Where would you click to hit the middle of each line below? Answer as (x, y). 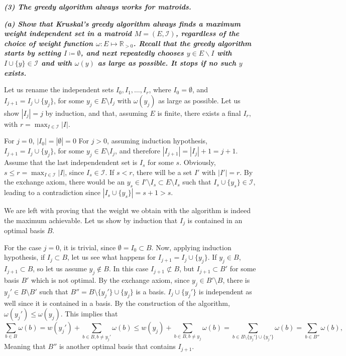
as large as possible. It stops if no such (167, 62)
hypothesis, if (25, 257)
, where (160, 90)
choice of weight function (49, 43)
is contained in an (215, 220)
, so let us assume (60, 269)
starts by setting (33, 53)
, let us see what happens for (112, 257)
